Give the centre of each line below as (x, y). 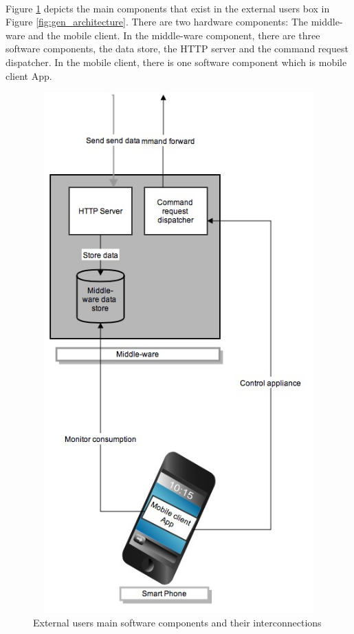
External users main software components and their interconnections (177, 622)
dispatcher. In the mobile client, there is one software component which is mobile (176, 62)
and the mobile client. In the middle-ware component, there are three (174, 35)
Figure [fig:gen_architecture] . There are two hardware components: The (157, 22)
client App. (29, 75)
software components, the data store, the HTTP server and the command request (177, 49)
